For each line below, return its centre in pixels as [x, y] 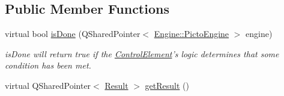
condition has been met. [48, 65]
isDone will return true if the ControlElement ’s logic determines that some [142, 53]
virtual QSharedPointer [48, 85]
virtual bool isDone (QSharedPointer [73, 34]
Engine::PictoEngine [192, 34]
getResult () [167, 85]
